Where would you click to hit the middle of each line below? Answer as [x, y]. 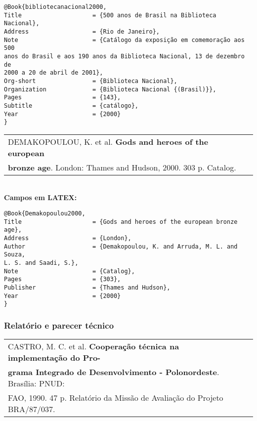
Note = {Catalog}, [69, 271]
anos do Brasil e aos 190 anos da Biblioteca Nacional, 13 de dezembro [124, 56]
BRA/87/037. [32, 409]
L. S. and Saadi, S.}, [41, 263]
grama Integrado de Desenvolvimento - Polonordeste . [114, 372]
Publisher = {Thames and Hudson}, [87, 287]
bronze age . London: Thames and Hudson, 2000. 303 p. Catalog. [122, 167]
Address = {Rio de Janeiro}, [82, 31]
